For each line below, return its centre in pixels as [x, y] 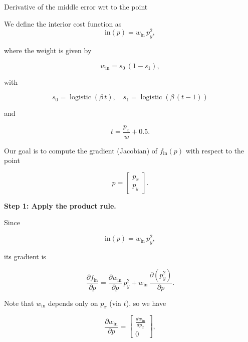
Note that [19, 303]
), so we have [146, 303]
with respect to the [215, 150]
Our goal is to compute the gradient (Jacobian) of [81, 150]
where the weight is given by [48, 50]
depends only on [73, 303]
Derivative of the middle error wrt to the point [76, 7]
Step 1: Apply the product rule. [60, 205]
